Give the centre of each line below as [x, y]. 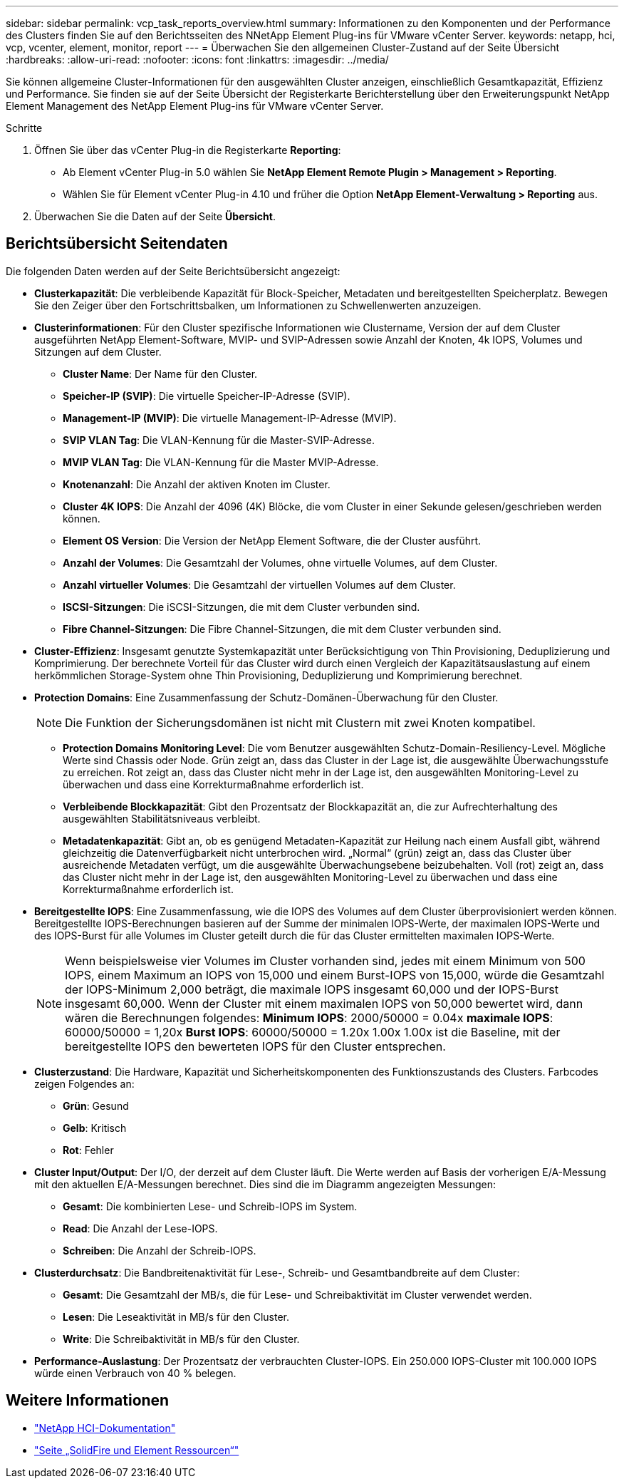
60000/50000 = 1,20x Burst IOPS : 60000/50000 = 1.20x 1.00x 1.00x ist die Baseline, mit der [313, 1032]
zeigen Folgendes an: [84, 1083]
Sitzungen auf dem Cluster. [98, 351]
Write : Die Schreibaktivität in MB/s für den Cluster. [181, 1339]
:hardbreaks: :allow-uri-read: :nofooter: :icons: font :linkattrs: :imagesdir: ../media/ [197, 60]
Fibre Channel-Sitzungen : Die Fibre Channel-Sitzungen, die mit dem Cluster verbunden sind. [282, 629]
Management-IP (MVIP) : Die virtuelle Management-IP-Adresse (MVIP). [230, 418]
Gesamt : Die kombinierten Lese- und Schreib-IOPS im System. [210, 1206]
